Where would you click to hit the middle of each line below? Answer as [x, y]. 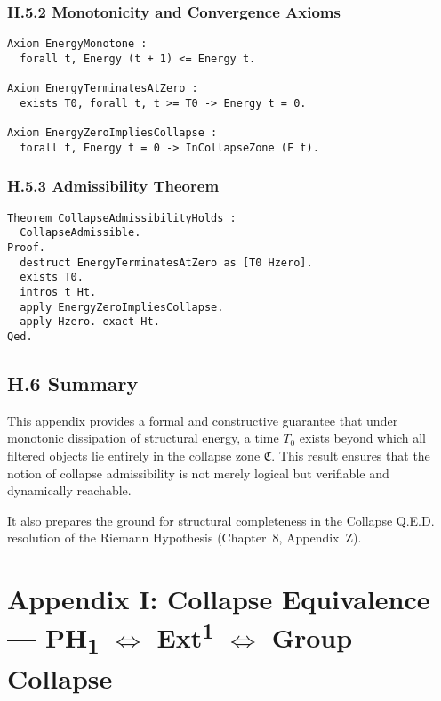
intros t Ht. [58, 292]
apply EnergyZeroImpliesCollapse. [122, 307]
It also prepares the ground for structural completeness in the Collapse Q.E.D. [221, 520]
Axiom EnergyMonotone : [77, 44]
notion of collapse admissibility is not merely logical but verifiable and [198, 473]
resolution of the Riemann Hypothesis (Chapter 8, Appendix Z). [184, 538]
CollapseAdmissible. [80, 233]
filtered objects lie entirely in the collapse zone [134, 455]
